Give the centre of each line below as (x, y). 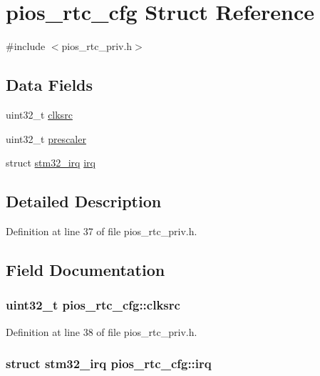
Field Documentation (86, 269)
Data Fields (50, 85)
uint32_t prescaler (46, 138)
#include (26, 46)
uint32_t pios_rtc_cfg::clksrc (93, 305)
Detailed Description (84, 201)
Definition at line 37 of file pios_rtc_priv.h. (102, 231)
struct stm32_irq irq (51, 163)
